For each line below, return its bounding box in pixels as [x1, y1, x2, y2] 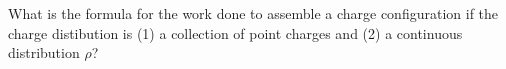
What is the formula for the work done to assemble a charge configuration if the [8, 3, 499, 23]
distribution [8, 42, 80, 63]
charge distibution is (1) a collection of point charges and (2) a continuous [8, 22, 463, 43]
